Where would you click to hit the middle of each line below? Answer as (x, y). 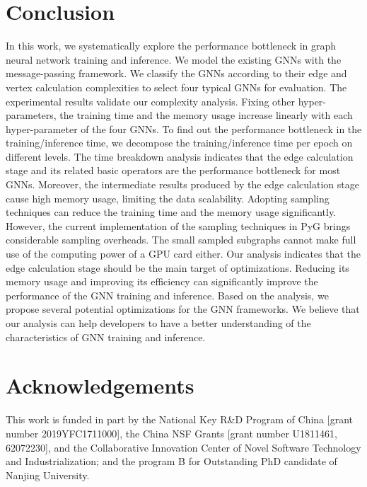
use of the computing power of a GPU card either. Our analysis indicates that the (183, 254)
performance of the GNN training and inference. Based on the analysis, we (167, 295)
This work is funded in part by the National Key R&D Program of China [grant (179, 419)
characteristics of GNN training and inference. (106, 337)
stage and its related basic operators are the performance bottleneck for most (173, 170)
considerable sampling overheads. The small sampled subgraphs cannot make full (181, 240)
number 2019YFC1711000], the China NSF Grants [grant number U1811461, (171, 433)
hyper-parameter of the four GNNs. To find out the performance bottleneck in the (184, 128)
